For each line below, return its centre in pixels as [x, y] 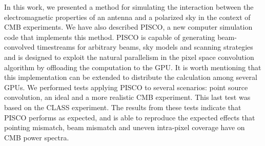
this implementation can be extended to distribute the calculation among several [131, 77]
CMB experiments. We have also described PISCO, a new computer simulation [128, 27]
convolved [19, 47]
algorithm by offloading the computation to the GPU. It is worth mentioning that [133, 67]
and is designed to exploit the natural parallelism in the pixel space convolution [129, 57]
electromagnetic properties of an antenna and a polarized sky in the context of [127, 17]
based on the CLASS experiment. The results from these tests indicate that [123, 107]
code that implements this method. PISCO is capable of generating [110, 37]
